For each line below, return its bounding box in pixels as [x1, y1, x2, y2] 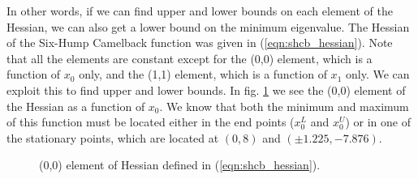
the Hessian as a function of [6, 97, 145, 114]
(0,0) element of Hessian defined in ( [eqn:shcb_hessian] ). [39, 156, 321, 173]
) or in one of [345, 113, 411, 130]
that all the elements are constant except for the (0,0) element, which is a [6, 49, 373, 66]
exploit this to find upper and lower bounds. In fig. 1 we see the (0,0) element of [6, 81, 406, 98]
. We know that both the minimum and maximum [159, 97, 409, 114]
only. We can [345, 66, 410, 83]
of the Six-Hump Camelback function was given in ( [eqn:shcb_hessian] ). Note [6, 34, 393, 51]
